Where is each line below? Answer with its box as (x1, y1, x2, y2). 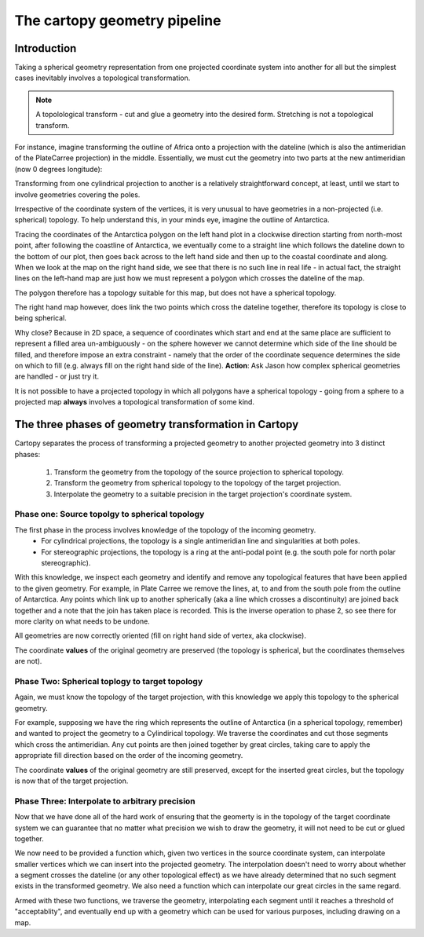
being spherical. (14, 313, 67, 323)
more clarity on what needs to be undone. (14, 617, 151, 626)
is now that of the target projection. (14, 776, 129, 785)
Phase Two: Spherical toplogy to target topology (14, 675, 203, 686)
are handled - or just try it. (14, 372, 100, 381)
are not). (14, 657, 42, 666)
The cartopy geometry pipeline (14, 12, 221, 29)
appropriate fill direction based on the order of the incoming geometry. (14, 751, 243, 760)
